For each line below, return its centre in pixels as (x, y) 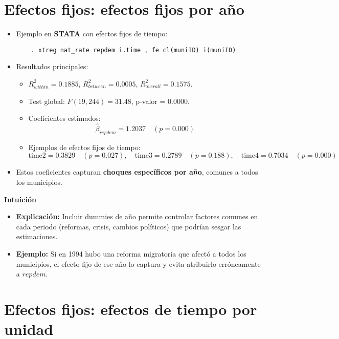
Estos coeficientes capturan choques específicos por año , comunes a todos (137, 172)
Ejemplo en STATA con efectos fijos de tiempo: (92, 34)
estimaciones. (37, 236)
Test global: (47, 101)
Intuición (20, 199)
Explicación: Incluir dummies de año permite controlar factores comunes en (137, 216)
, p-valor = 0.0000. (160, 101)
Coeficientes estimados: (64, 118)
